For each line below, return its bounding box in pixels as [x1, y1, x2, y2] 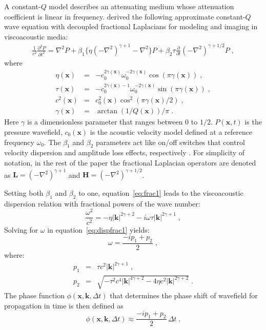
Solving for [4, 224, 38, 235]
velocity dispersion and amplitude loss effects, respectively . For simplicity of [4, 147, 245, 158]
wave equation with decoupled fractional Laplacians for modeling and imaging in [4, 21, 258, 32]
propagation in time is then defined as [4, 300, 124, 311]
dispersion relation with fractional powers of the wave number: [4, 198, 200, 209]
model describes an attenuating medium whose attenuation [49, 1, 234, 11]
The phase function [4, 290, 65, 301]
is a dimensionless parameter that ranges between [27, 116, 183, 127]
